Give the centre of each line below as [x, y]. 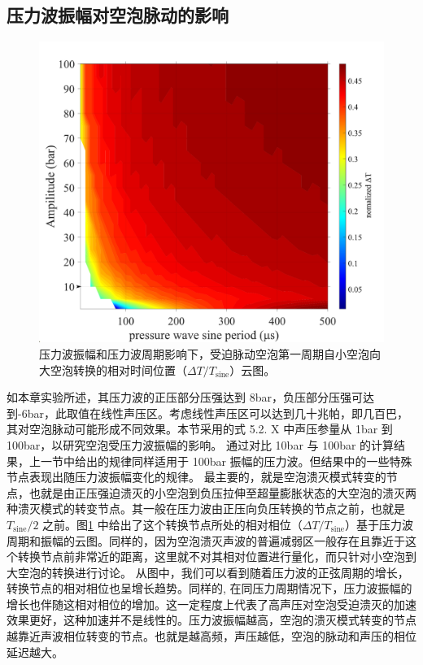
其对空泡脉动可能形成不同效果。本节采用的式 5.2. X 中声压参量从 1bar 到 [200, 429]
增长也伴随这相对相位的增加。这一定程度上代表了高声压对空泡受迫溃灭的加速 [211, 604]
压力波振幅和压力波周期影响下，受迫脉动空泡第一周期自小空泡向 [210, 353]
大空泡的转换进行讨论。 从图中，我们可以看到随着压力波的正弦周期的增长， [208, 572]
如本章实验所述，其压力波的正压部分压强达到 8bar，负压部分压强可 [185, 397]
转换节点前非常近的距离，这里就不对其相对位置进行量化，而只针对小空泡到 [217, 556]
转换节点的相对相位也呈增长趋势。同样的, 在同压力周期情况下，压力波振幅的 [209, 588]
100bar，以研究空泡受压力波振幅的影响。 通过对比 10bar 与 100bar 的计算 [201, 444]
